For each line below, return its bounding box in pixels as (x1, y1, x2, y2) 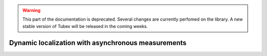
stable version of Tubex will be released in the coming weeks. (22, 23, 148, 29)
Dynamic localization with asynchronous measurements (9, 38, 187, 47)
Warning (22, 7, 41, 13)
